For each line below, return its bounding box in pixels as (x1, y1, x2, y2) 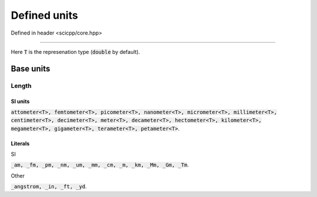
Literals (11, 140, 30, 147)
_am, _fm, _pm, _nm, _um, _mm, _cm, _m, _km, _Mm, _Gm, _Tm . (11, 161, 189, 168)
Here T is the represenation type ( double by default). (11, 48, 140, 55)
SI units (11, 97, 30, 105)
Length (11, 81, 32, 90)
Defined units (11, 9, 79, 22)
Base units (11, 63, 50, 73)
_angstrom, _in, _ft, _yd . (11, 183, 87, 190)
